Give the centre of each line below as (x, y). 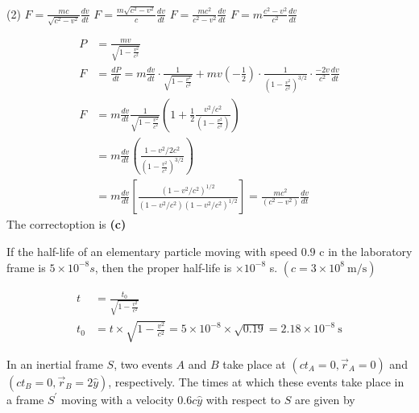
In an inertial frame (55, 363)
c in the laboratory (366, 252)
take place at (254, 363)
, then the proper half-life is (163, 267)
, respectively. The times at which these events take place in (256, 381)
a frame (25, 399)
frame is (26, 267)
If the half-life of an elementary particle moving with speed (152, 252)
